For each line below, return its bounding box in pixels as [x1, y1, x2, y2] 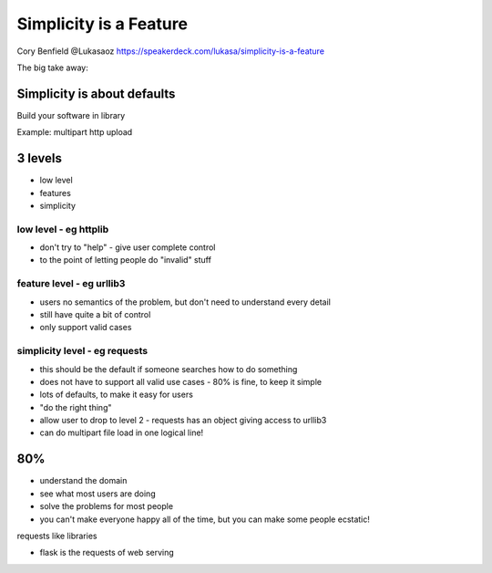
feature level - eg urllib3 [16, 277, 126, 290]
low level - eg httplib [16, 223, 109, 235]
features [39, 187, 72, 198]
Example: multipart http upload [16, 127, 133, 138]
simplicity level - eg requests [16, 345, 149, 358]
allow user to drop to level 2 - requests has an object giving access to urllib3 [39, 415, 327, 426]
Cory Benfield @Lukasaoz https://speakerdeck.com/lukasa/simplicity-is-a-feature [16, 46, 325, 57]
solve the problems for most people [39, 501, 173, 512]
